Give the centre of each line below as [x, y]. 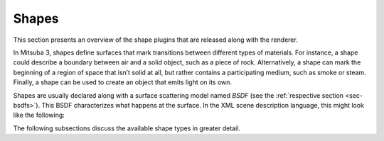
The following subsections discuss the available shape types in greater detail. [127, 128]
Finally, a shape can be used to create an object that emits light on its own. [123, 82]
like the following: [39, 115]
